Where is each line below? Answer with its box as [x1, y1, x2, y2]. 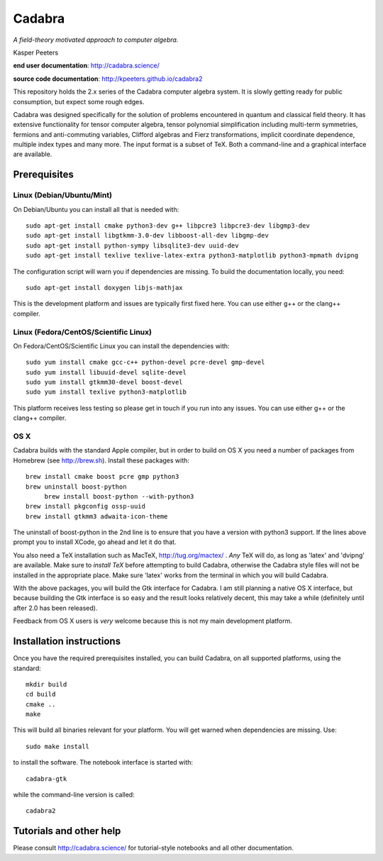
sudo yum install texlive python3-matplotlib [26, 388, 187, 396]
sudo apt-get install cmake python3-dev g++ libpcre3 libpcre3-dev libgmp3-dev [26, 222, 310, 230]
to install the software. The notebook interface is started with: [13, 758, 194, 767]
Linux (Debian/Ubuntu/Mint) [13, 190, 113, 200]
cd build [26, 690, 56, 699]
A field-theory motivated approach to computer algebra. [13, 35, 179, 44]
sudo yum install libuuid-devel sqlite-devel [26, 368, 187, 376]
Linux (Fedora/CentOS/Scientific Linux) [13, 327, 152, 337]
